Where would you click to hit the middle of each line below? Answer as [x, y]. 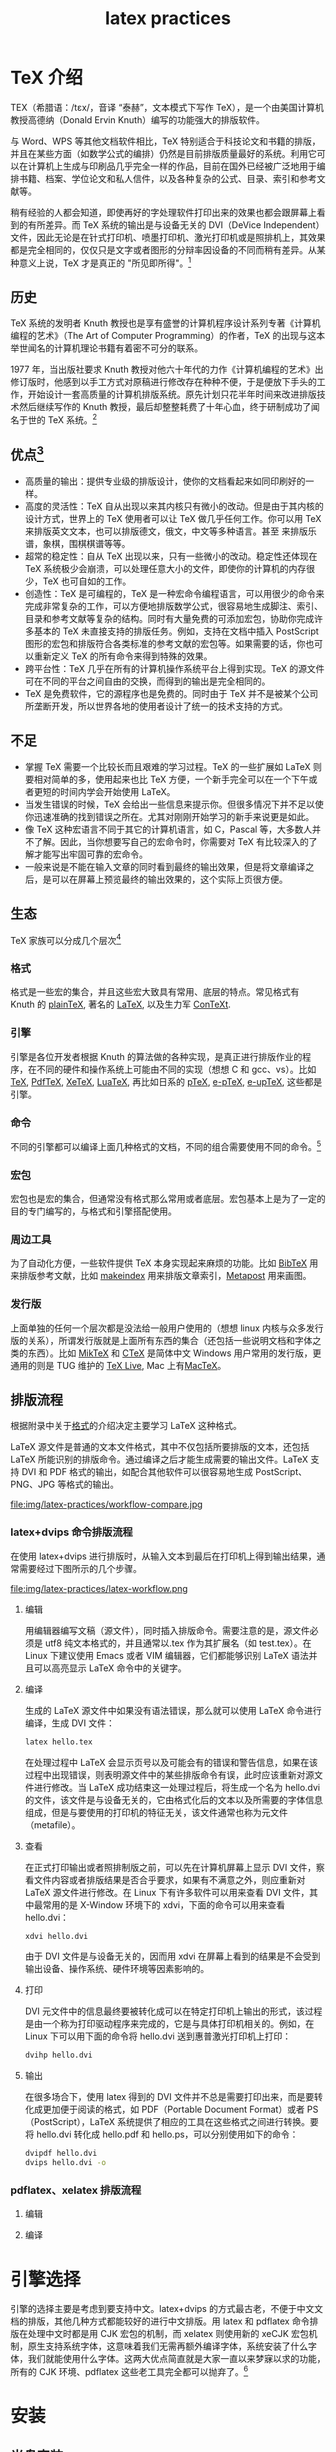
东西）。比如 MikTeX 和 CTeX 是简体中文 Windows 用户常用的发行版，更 [174, 1353]
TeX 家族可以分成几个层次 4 [66, 939]
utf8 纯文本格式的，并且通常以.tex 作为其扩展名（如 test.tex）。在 [178, 1643]
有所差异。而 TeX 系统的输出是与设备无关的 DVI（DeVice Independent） [176, 224]
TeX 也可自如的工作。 [87, 581]
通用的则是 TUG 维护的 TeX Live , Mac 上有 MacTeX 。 [118, 1365]
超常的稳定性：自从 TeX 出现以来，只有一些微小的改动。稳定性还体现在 [171, 556]
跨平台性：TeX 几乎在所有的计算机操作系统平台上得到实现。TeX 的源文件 [174, 668]
